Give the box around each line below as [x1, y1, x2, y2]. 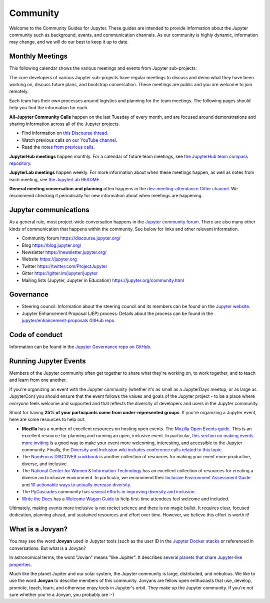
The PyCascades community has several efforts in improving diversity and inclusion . [21, 489, 196, 495]
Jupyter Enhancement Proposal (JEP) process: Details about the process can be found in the [21, 311, 213, 317]
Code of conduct [9, 331, 63, 339]
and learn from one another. [9, 377, 67, 383]
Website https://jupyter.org [21, 256, 77, 262]
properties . [9, 561, 32, 567]
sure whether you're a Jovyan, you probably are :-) [9, 591, 114, 598]
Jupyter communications [9, 206, 89, 214]
